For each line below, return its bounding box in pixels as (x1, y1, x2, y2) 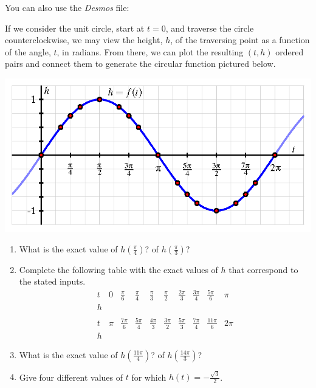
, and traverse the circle (165, 21, 254, 34)
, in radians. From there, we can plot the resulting (57, 45, 244, 58)
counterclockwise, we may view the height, (5, 33, 163, 46)
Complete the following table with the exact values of (19, 263, 218, 275)
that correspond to (228, 263, 298, 275)
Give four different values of (19, 370, 123, 383)
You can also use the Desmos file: (5, 1, 129, 13)
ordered (275, 45, 304, 58)
